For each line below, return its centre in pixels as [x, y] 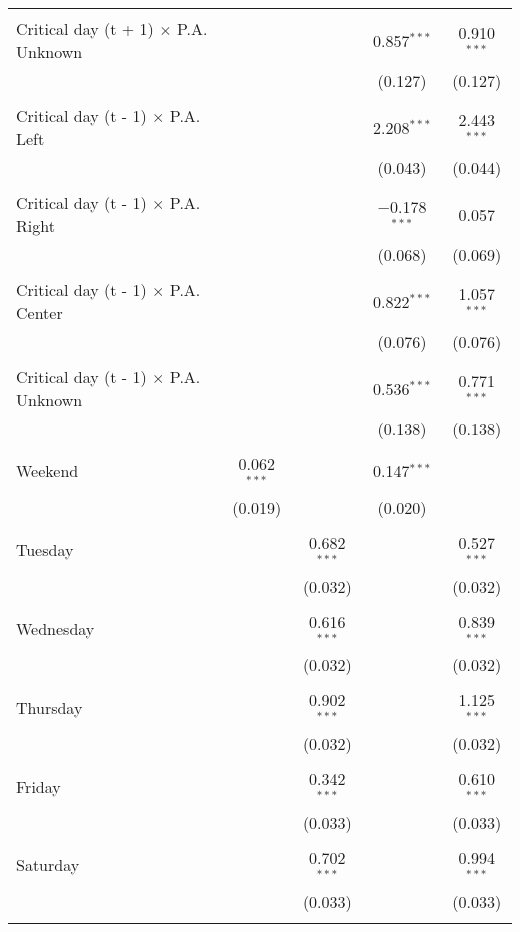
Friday [38, 786]
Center [39, 312]
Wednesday [55, 628]
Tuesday [45, 550]
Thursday [49, 707]
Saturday [48, 865]
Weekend [47, 471]
